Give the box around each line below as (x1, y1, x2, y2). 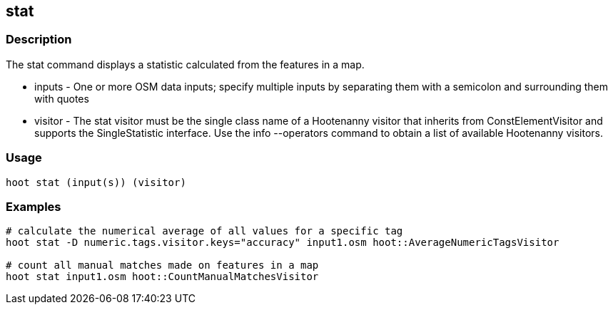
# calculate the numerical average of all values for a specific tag (6, 225, 403, 237)
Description (6, 32, 72, 47)
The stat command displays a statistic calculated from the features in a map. (6, 58, 365, 71)
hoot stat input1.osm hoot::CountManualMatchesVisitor (6, 271, 319, 283)
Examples (6, 199, 61, 214)
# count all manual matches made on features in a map (6, 259, 319, 272)
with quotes (34, 92, 89, 105)
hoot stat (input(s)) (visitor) (6, 176, 186, 188)
